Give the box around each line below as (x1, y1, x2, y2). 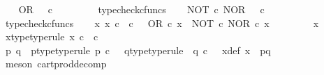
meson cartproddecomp (5, 56, 107, 71)
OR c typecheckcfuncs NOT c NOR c (18, 2, 265, 16)
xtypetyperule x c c (5, 29, 98, 44)
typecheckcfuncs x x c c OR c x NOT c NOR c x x (5, 15, 319, 30)
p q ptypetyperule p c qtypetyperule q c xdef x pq (5, 42, 271, 57)
